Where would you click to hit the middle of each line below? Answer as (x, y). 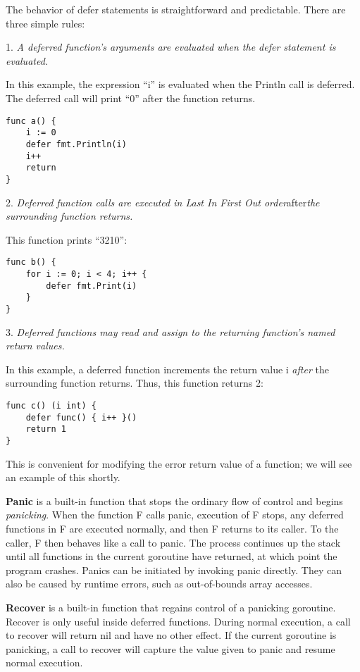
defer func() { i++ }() (81, 417)
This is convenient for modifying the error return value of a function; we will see (179, 463)
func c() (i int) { (51, 405)
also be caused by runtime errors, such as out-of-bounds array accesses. (159, 584)
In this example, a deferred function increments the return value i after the (167, 369)
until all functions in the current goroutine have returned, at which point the (172, 556)
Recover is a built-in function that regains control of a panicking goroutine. (171, 607)
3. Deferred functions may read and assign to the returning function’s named (170, 331)
